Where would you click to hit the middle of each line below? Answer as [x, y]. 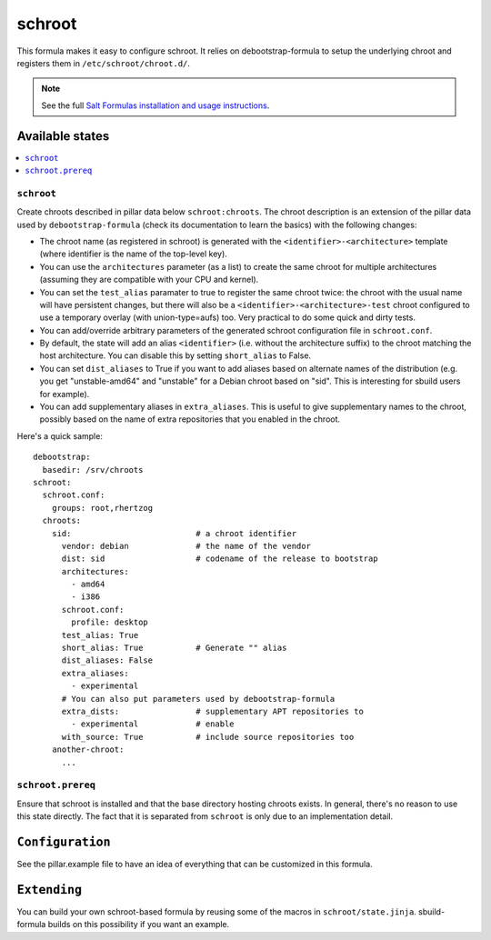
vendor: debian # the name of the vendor [186, 546]
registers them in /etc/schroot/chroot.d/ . [104, 63]
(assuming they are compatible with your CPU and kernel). [149, 280]
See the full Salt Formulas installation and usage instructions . [155, 105]
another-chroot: [88, 750]
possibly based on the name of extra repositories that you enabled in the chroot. [190, 419]
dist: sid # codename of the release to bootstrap [220, 559]
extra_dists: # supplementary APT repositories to [212, 711]
